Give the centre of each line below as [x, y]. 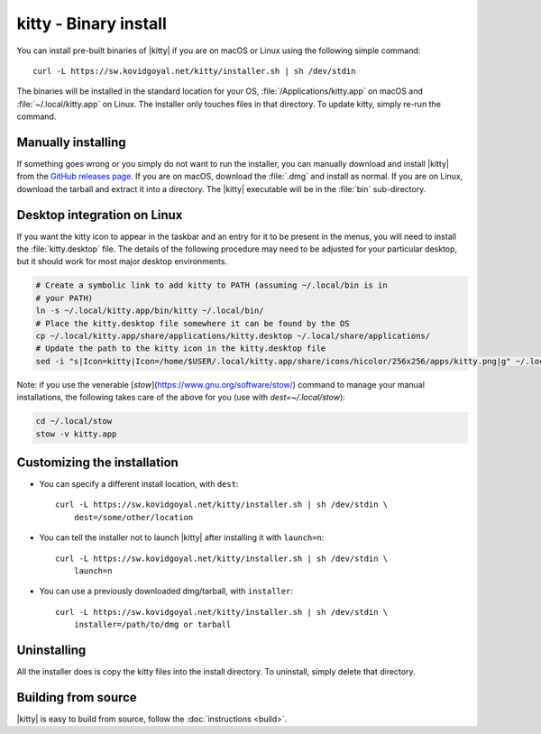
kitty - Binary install [92, 23]
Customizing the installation [98, 462]
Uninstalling [51, 650]
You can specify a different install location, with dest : [139, 484]
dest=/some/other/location [133, 517]
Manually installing [71, 142]
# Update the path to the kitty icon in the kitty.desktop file [181, 349]
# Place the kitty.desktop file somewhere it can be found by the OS [193, 323]
